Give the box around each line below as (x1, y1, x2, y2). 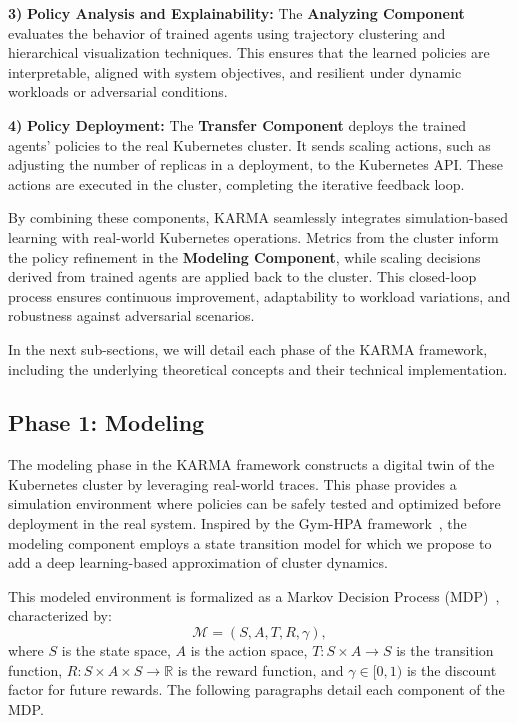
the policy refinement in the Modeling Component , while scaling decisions (8, 246, 481, 267)
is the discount (406, 659, 497, 680)
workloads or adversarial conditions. (8, 81, 228, 102)
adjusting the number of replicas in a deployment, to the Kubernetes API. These (8, 154, 503, 175)
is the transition (396, 640, 494, 661)
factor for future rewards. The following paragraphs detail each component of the (8, 679, 505, 700)
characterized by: (8, 605, 112, 626)
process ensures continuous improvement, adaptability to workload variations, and (8, 285, 511, 306)
